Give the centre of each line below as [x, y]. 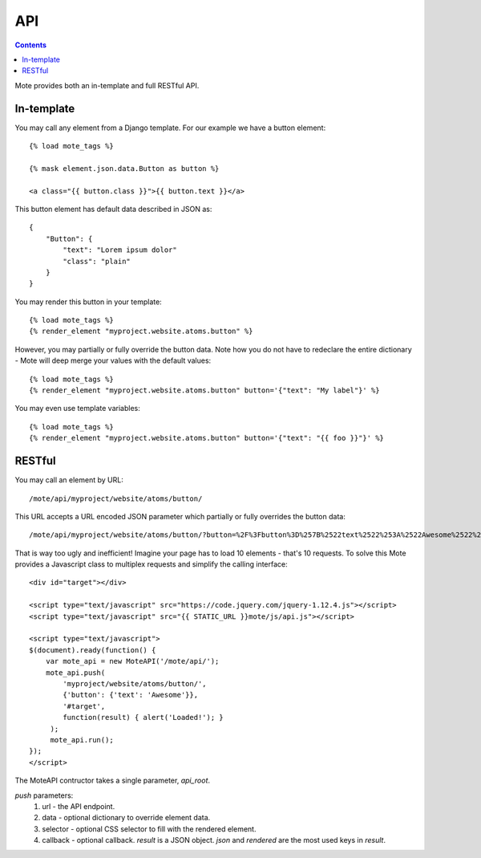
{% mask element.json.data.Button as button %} [124, 168]
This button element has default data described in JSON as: [113, 209]
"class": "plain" [97, 261]
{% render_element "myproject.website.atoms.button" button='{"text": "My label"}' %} [204, 390]
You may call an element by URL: [69, 480]
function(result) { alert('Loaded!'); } [143, 718]
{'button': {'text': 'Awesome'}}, [131, 695]
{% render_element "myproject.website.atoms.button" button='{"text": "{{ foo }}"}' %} [207, 438]
